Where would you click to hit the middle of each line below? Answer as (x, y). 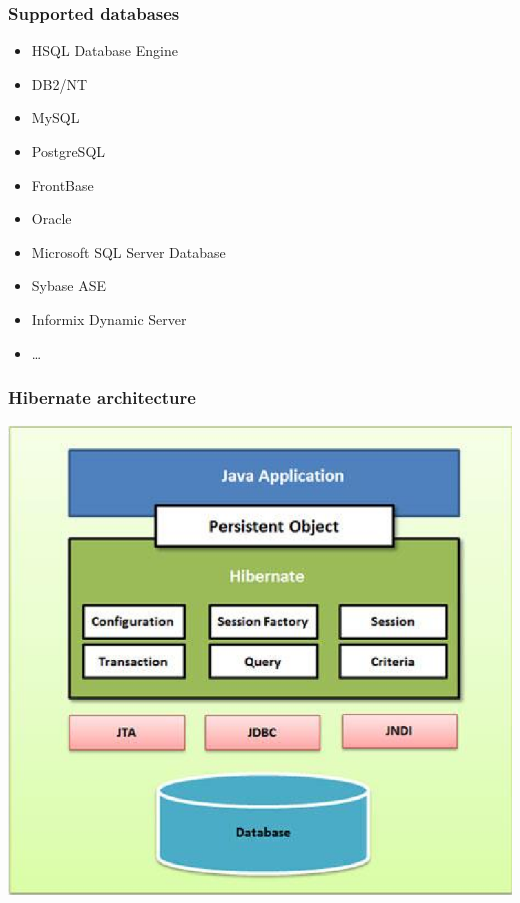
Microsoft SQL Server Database (128, 251)
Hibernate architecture (102, 397)
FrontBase (62, 184)
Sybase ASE (68, 285)
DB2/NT (59, 83)
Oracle (51, 218)
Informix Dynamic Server (109, 318)
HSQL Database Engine (104, 50)
